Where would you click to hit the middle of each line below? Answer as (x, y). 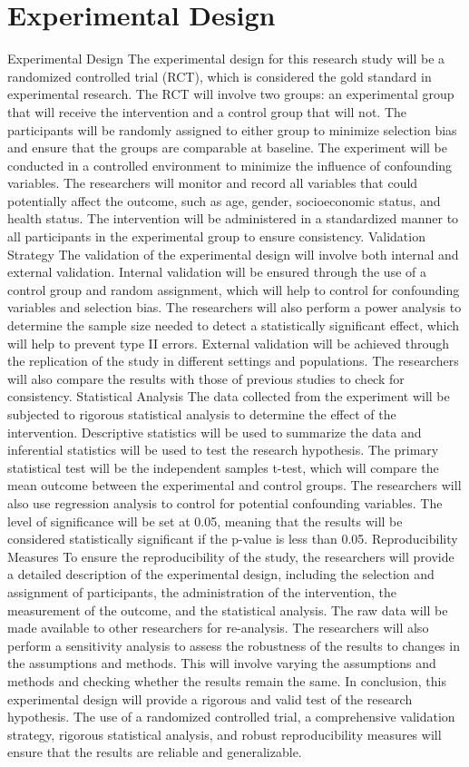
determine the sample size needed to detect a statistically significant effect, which (234, 325)
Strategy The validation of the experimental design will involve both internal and (233, 254)
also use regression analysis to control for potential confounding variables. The (225, 502)
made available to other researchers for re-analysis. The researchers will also (218, 628)
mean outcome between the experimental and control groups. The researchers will (234, 485)
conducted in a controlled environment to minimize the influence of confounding (230, 165)
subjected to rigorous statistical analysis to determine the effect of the (202, 414)
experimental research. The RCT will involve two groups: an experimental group (231, 94)
